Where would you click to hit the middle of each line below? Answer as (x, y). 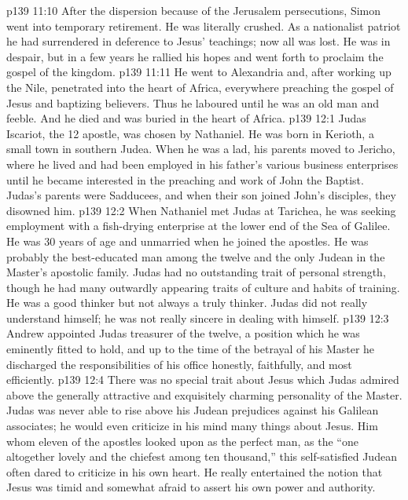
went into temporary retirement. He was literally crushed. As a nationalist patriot (204, 26)
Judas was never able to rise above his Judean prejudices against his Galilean (193, 410)
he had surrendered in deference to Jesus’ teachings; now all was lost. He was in (198, 41)
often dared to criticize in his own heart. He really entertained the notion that (195, 471)
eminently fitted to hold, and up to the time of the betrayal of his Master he (191, 349)
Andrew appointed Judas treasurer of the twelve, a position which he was (183, 333)
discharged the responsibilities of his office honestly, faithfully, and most (179, 364)
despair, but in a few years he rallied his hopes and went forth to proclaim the (195, 56)
